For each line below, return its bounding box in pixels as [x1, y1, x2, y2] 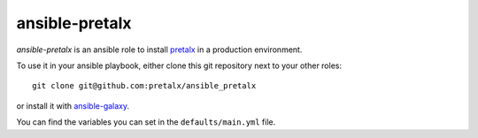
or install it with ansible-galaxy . [16, 100, 130, 111]
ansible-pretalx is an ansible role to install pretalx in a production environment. [16, 44, 303, 55]
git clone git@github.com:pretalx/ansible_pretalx [32, 80, 257, 91]
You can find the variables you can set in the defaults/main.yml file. [16, 117, 276, 127]
